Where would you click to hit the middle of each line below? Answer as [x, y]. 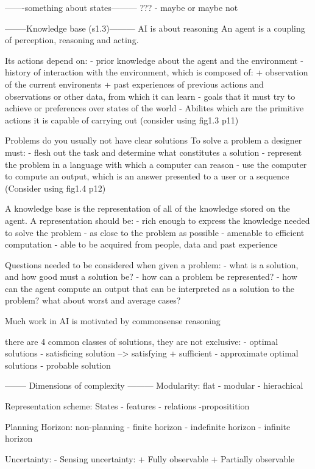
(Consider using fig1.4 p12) [55, 188]
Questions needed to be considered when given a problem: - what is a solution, [152, 264]
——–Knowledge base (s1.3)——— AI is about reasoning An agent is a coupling [155, 28]
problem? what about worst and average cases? [93, 300]
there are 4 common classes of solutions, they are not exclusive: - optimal [142, 341]
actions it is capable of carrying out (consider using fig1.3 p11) [122, 120]
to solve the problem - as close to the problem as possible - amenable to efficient [155, 232]
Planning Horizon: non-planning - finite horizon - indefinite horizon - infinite [148, 426]
